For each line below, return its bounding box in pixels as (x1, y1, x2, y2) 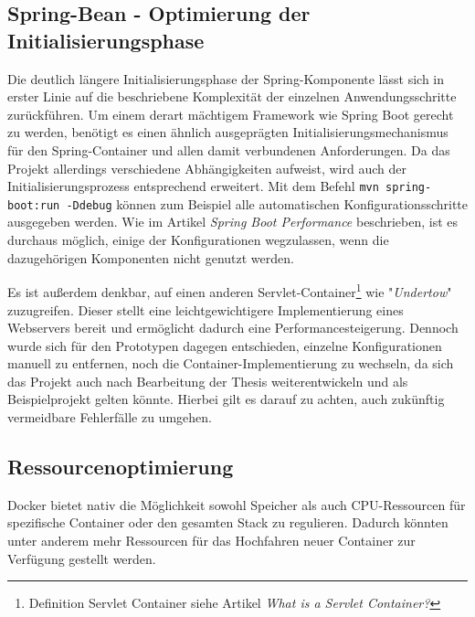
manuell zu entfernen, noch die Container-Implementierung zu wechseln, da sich (7, 354, 454, 373)
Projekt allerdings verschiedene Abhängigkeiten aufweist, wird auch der (7, 158, 406, 177)
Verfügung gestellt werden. (7, 548, 156, 568)
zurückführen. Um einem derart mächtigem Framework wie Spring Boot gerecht (7, 104, 454, 123)
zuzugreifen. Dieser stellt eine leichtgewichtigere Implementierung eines (7, 300, 404, 319)
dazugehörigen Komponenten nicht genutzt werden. (7, 248, 294, 267)
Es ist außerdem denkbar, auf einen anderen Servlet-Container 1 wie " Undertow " (7, 280, 452, 301)
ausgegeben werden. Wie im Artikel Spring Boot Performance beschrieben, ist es (7, 212, 459, 231)
